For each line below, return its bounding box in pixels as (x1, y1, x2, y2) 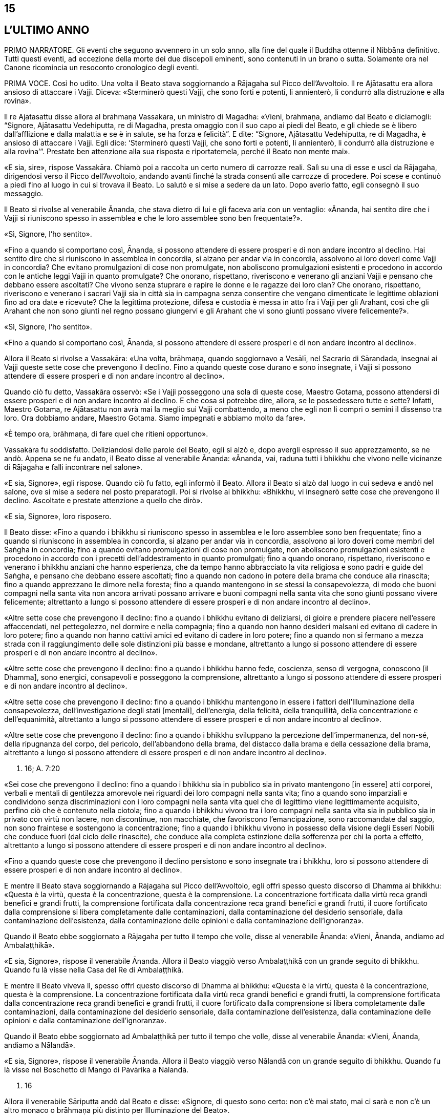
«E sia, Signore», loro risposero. (4, 511, 112, 521)
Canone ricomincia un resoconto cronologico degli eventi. (4, 63, 199, 72)
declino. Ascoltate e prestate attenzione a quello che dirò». (4, 495, 203, 505)
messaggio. (4, 189, 44, 198)
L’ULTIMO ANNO (4, 24, 90, 37)
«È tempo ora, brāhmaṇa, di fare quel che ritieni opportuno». (4, 429, 208, 438)
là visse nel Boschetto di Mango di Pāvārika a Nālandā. (4, 1065, 189, 1074)
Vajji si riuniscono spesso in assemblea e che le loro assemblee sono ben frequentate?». (4, 213, 303, 222)
